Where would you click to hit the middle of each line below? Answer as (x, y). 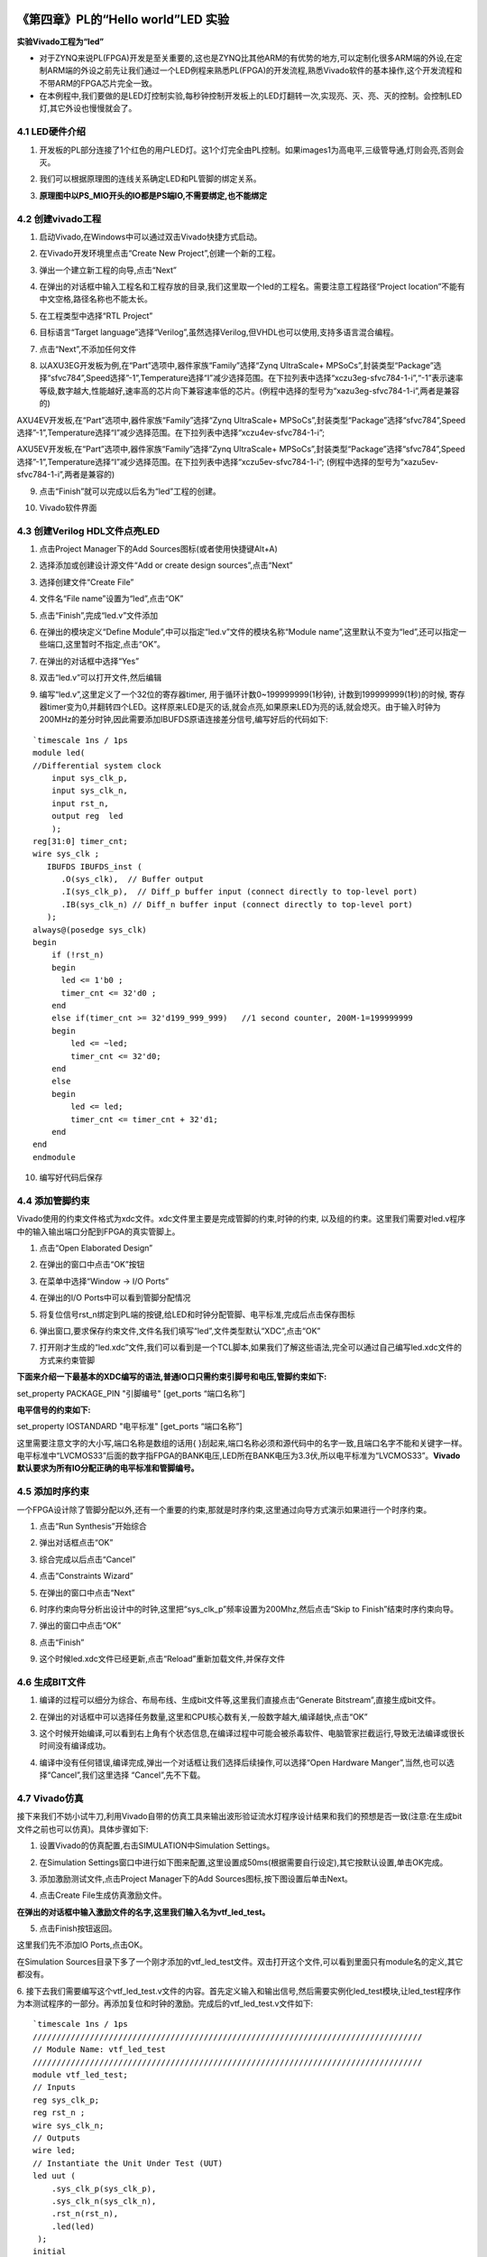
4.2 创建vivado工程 (59, 218)
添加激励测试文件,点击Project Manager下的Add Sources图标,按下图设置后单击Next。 (196, 1879)
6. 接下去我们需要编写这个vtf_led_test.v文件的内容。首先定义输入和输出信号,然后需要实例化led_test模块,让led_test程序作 (239, 1991)
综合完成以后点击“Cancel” (87, 1559)
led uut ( (54, 2176)
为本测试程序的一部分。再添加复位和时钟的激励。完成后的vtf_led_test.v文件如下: (165, 2003)
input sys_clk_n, (89, 791)
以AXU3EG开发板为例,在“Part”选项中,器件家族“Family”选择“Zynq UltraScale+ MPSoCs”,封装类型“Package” (237, 366)
